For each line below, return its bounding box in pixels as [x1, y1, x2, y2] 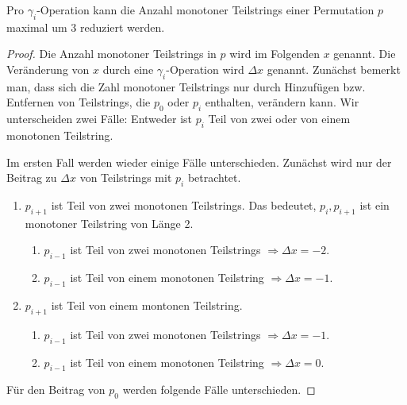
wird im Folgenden [229, 45, 321, 62]
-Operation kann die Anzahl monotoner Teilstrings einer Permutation [36, 2, 374, 17]
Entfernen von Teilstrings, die [6, 94, 151, 110]
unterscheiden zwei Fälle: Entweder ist [6, 110, 193, 127]
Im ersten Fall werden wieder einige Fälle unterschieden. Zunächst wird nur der [6, 153, 392, 170]
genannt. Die [333, 45, 396, 62]
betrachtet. [187, 169, 241, 186]
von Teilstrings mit [79, 169, 172, 186]
